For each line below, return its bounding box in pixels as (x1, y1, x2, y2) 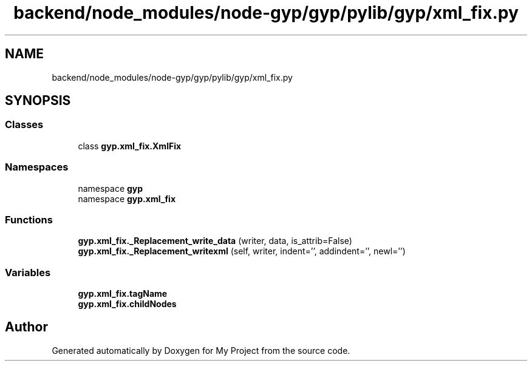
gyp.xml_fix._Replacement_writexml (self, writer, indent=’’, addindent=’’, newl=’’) (78, 246, 406, 257)
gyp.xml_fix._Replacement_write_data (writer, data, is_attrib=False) (78, 236, 352, 246)
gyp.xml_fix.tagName (78, 288, 168, 299)
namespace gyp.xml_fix (78, 193, 176, 204)
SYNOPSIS (5, 93, 71, 109)
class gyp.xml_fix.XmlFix (78, 140, 182, 151)
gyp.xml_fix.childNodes (78, 299, 177, 310)
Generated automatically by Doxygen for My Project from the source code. (52, 345, 350, 356)
